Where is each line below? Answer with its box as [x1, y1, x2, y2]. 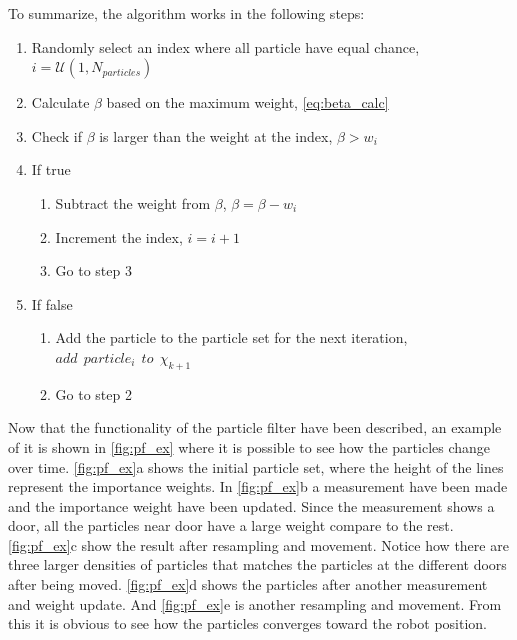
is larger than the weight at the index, [99, 125, 333, 146]
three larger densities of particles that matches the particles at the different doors [8, 554, 507, 575]
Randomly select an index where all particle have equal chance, [31, 36, 420, 57]
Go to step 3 [55, 260, 132, 281]
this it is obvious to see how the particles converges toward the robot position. [8, 613, 487, 634]
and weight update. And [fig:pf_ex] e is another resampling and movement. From [8, 593, 502, 614]
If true [31, 159, 71, 180]
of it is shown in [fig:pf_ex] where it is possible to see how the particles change [8, 436, 491, 457]
